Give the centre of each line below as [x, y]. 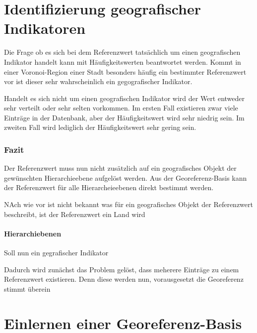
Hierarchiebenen [33, 233]
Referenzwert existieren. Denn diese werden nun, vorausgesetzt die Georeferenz [124, 279]
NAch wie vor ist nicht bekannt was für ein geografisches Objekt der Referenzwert [128, 204]
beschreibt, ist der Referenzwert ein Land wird [75, 214]
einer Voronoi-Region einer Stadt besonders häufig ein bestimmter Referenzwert [125, 71]
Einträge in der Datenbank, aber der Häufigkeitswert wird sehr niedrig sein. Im [124, 117]
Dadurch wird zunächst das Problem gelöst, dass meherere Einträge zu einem [122, 269]
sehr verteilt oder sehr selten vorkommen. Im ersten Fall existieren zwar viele [121, 108]
